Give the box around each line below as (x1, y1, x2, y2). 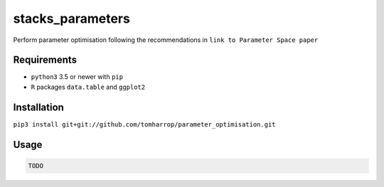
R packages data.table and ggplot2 (31, 82, 146, 91)
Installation (13, 101, 64, 113)
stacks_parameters (13, 11, 131, 26)
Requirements (13, 54, 78, 66)
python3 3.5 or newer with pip (31, 73, 124, 81)
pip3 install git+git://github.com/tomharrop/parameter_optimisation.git (13, 120, 277, 128)
